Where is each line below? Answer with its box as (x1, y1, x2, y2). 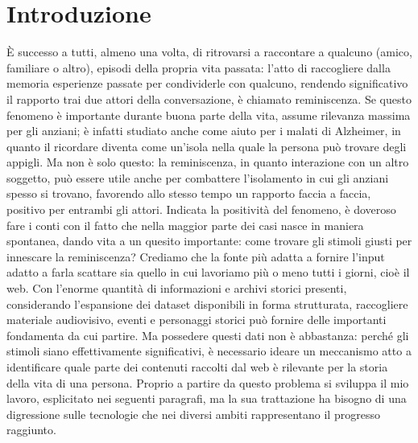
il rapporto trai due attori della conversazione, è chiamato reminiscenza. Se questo (6, 90, 412, 107)
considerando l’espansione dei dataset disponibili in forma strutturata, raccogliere (6, 295, 408, 312)
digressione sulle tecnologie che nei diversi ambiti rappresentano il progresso (6, 405, 380, 422)
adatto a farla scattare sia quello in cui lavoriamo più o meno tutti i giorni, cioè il (6, 264, 410, 281)
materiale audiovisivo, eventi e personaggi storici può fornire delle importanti (6, 311, 387, 328)
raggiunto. (6, 421, 56, 438)
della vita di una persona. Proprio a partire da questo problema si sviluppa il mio (6, 374, 409, 391)
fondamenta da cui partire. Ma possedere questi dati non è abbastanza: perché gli (6, 326, 409, 343)
